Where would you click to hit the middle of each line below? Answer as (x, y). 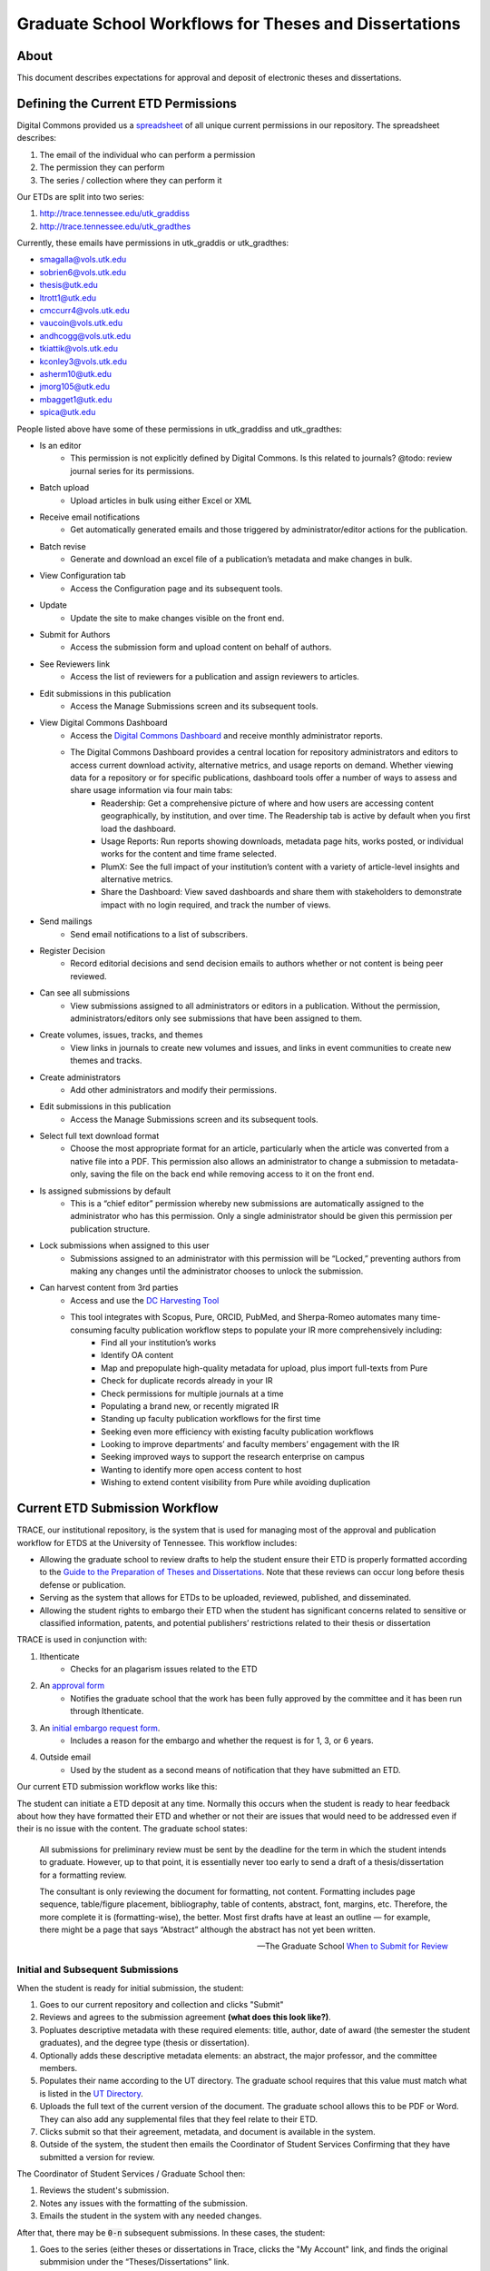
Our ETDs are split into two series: (81, 196)
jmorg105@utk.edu (75, 387)
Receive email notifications (90, 517)
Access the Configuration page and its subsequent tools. (176, 588)
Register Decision (73, 951)
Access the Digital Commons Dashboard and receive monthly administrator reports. (226, 735)
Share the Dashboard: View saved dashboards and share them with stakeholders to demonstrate (282, 892)
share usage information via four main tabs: (152, 790)
